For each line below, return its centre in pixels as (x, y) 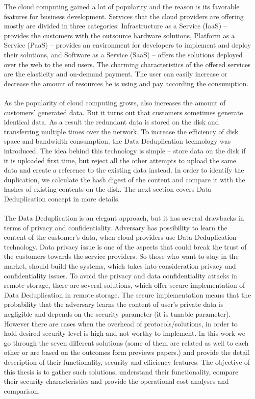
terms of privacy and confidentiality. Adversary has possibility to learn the (116, 227)
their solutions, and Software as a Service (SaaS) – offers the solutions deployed (123, 54)
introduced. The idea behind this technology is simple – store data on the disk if (125, 150)
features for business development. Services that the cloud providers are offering (124, 16)
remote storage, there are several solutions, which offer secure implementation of (125, 285)
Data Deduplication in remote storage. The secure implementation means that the (127, 294)
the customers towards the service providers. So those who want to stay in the (121, 256)
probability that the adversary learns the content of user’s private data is (114, 304)
